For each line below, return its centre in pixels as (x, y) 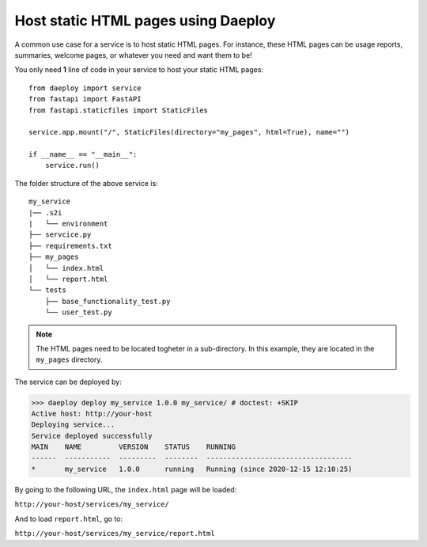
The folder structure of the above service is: (86, 183)
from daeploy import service (85, 88)
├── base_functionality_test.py (108, 301)
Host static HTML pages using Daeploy (145, 21)
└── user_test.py (78, 312)
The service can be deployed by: (68, 382)
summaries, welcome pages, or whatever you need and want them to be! (133, 55)
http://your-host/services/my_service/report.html (115, 534)
